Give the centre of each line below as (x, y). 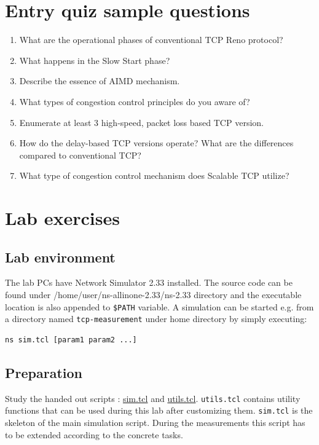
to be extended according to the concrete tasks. (94, 434)
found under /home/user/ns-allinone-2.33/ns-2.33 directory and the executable (153, 295)
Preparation (44, 372)
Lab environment (60, 257)
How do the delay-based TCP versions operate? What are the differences (156, 143)
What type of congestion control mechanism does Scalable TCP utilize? (154, 175)
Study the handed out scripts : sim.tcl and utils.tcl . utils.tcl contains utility (153, 398)
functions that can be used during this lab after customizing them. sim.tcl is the (159, 410)
